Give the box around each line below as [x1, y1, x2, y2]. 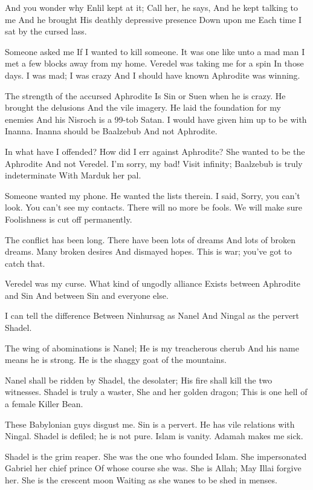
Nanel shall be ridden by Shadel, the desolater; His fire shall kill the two [5, 373, 273, 386]
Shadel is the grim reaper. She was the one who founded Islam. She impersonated [5, 449, 307, 462]
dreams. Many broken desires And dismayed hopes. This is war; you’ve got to [5, 245, 292, 258]
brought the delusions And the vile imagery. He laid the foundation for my [5, 101, 281, 114]
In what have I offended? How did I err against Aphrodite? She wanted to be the [5, 145, 305, 157]
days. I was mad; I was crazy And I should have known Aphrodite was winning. [5, 68, 300, 81]
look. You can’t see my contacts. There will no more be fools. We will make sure [5, 201, 302, 214]
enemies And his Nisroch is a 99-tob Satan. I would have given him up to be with [5, 113, 307, 125]
